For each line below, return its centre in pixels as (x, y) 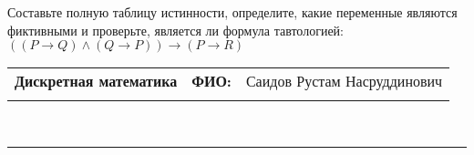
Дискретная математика (96, 81)
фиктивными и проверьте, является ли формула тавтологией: (175, 30)
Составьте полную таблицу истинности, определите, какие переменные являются (232, 12)
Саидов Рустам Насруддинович (344, 81)
